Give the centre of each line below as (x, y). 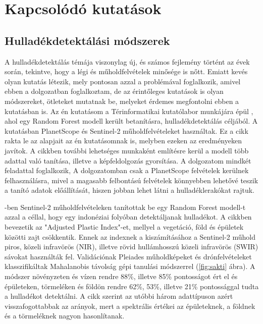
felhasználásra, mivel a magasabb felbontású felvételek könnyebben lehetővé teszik (131, 180)
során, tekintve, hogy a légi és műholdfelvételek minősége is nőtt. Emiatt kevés (126, 71)
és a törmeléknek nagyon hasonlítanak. (65, 316)
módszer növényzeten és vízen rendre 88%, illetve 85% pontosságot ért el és (121, 276)
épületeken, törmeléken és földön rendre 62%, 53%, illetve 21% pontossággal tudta (132, 286)
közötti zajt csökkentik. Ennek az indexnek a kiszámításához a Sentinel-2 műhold (130, 236)
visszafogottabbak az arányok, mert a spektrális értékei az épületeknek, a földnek (130, 306)
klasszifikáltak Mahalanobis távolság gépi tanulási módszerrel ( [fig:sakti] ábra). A (130, 266)
